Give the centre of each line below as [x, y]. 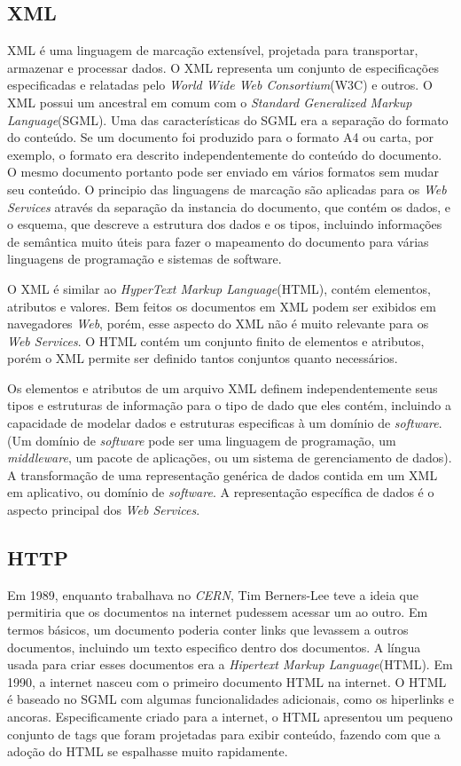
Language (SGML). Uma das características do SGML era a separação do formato [228, 119]
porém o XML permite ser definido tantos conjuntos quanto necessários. [203, 358]
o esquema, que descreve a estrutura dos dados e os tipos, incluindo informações [225, 224]
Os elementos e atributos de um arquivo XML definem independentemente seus [223, 387]
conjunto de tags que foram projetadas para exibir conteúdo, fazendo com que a [224, 734]
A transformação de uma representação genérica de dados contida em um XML [223, 474]
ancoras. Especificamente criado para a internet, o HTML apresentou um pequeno [230, 716]
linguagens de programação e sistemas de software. [145, 259]
